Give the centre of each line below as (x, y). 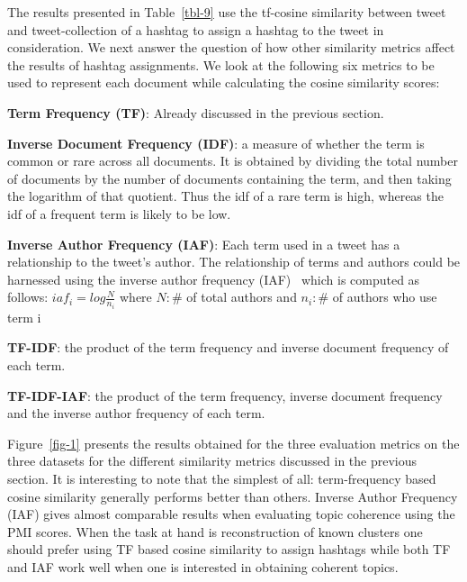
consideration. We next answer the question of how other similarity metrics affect (231, 47)
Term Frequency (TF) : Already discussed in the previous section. (196, 112)
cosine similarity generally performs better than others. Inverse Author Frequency (233, 496)
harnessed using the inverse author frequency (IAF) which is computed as (214, 279)
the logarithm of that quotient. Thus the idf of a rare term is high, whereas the (225, 196)
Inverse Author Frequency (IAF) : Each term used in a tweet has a (204, 244)
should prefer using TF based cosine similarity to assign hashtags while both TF (229, 549)
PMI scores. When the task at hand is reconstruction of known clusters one (215, 531)
